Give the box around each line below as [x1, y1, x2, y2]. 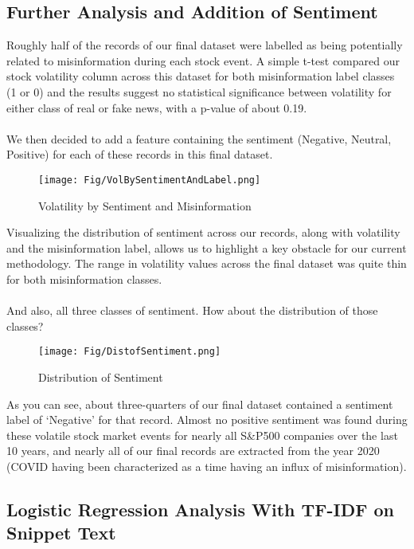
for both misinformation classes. [6, 270, 162, 287]
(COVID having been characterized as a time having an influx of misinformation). [6, 457, 407, 474]
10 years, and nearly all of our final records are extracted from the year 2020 [6, 442, 380, 459]
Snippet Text [6, 520, 116, 545]
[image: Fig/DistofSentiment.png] [38, 346, 221, 358]
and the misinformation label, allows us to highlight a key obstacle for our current [6, 239, 407, 256]
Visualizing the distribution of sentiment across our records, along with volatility [6, 224, 400, 241]
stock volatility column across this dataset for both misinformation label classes [6, 68, 395, 84]
